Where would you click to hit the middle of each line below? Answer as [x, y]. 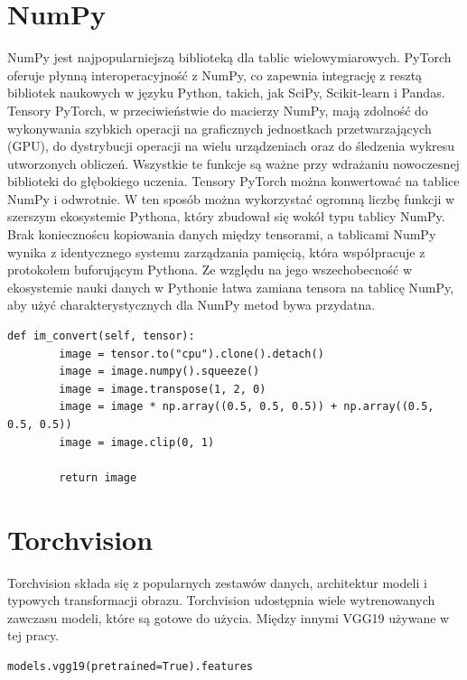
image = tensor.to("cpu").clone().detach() [191, 354]
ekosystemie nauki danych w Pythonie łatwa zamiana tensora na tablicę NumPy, [231, 287]
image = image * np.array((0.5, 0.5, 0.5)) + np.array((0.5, [247, 407]
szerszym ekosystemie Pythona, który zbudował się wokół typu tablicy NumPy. [226, 216]
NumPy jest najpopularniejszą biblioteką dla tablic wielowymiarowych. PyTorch [229, 57]
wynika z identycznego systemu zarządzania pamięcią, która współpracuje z [216, 252]
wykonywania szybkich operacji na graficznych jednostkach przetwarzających [219, 128]
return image [98, 477]
